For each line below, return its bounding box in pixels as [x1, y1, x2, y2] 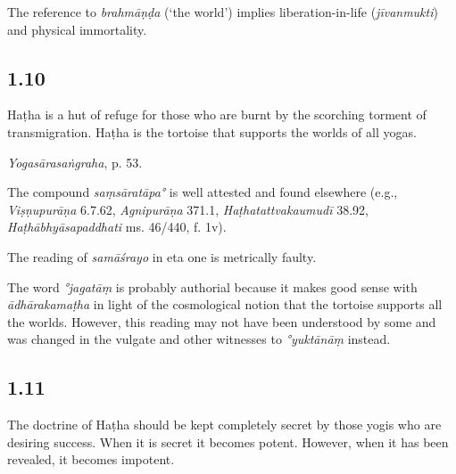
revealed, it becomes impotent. [7, 450, 175, 469]
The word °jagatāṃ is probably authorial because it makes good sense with [7, 277, 418, 296]
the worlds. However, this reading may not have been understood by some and [7, 312, 436, 331]
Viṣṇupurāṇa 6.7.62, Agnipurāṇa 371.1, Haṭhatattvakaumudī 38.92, [7, 200, 369, 218]
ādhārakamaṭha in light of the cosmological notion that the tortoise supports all [7, 295, 443, 314]
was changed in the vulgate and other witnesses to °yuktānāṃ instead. [7, 330, 391, 348]
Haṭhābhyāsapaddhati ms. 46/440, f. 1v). [7, 217, 227, 236]
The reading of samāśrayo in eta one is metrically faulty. [7, 247, 317, 266]
